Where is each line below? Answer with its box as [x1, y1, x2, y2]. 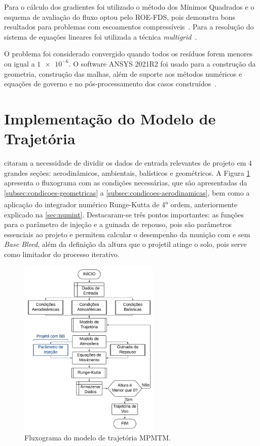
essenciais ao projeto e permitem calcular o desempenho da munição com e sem [4, 229, 250, 239]
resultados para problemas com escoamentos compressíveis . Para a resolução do [4, 21, 254, 32]
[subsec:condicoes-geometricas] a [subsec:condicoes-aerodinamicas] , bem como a [4, 187, 250, 198]
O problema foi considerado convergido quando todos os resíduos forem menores [4, 48, 253, 59]
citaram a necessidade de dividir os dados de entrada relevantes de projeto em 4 [4, 157, 252, 168]
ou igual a [4, 58, 35, 69]
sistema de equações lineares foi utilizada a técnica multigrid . [4, 31, 197, 42]
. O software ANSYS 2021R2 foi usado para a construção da [68, 58, 256, 69]
